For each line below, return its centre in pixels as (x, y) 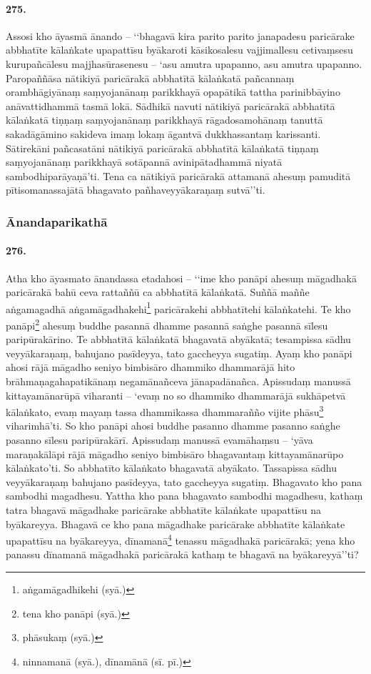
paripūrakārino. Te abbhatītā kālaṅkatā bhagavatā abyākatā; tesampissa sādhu (178, 339)
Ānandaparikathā (57, 221)
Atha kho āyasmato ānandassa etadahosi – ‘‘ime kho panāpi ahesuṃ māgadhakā (181, 278)
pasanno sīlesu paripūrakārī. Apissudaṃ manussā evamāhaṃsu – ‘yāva (159, 440)
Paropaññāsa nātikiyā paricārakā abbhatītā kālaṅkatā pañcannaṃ (150, 78)
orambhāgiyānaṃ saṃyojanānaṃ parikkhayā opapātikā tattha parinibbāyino (173, 92)
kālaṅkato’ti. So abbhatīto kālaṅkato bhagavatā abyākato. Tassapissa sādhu (172, 468)
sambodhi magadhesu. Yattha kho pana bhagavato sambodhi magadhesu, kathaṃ (184, 496)
